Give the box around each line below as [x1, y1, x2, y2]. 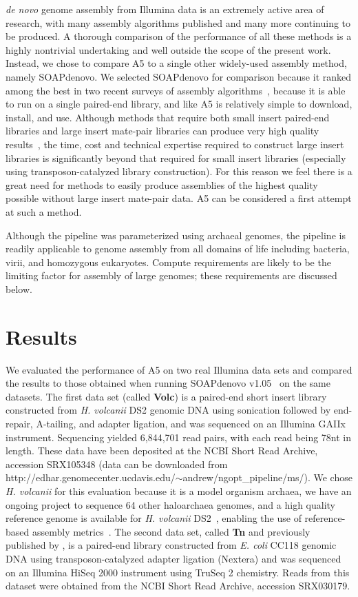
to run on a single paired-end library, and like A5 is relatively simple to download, [6, 97, 352, 111]
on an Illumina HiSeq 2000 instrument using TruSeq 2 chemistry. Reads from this [6, 565, 350, 579]
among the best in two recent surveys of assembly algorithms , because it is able [6, 83, 346, 97]
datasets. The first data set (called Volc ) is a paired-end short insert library [6, 389, 327, 403]
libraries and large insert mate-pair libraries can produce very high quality [6, 123, 319, 138]
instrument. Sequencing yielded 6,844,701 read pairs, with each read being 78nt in [6, 429, 352, 444]
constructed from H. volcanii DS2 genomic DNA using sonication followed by [6, 403, 331, 417]
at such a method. [6, 204, 82, 219]
